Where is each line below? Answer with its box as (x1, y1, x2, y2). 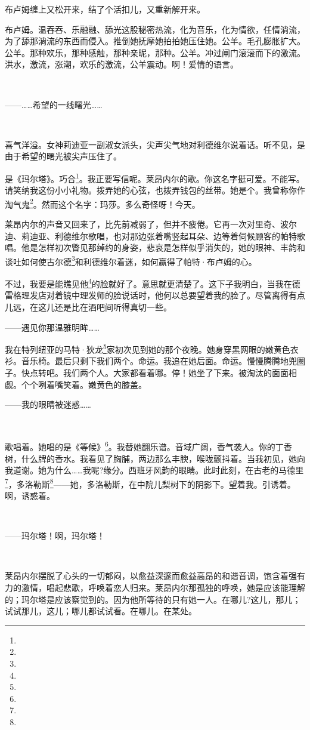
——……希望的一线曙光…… (5, 98, 103, 110)
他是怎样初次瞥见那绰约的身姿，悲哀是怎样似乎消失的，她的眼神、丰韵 (21, 241, 297, 254)
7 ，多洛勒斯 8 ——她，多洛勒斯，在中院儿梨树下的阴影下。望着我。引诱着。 (5, 476, 296, 490)
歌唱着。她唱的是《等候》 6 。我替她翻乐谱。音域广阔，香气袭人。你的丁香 (5, 439, 292, 452)
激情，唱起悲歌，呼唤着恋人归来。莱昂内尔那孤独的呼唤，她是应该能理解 (21, 581, 305, 593)
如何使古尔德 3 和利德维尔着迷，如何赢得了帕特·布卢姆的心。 (21, 253, 257, 267)
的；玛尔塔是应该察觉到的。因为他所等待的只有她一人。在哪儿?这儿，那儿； (5, 593, 301, 605)
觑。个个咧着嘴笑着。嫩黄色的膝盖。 (5, 378, 147, 390)
